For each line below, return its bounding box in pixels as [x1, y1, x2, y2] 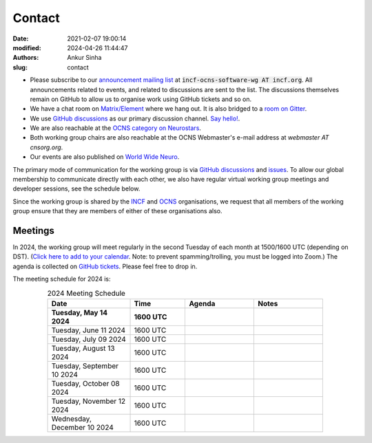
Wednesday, [51, 414, 92, 424]
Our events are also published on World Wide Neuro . [30, 153, 180, 161]
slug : [12, 63, 28, 72]
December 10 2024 [51, 423, 114, 433]
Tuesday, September [51, 361, 119, 371]
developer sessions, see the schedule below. [12, 184, 141, 193]
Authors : [12, 54, 39, 62]
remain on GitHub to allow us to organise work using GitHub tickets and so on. [30, 95, 252, 103]
